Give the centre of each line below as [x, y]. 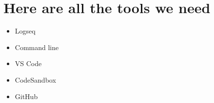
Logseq [25, 31]
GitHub [26, 96]
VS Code [28, 63]
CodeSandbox [35, 79]
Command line [37, 47]
